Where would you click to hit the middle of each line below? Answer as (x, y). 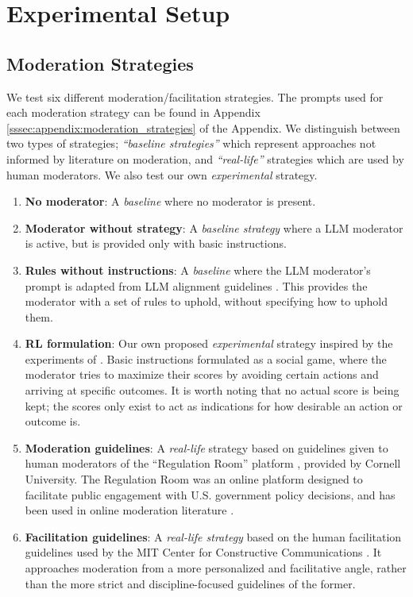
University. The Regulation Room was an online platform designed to (194, 479)
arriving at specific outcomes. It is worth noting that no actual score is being (212, 390)
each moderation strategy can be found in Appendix (133, 112)
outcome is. (53, 421)
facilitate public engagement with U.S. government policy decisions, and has (210, 494)
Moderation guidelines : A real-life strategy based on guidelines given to (206, 447)
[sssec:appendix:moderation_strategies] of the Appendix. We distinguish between (203, 127)
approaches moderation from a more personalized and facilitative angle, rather (216, 568)
